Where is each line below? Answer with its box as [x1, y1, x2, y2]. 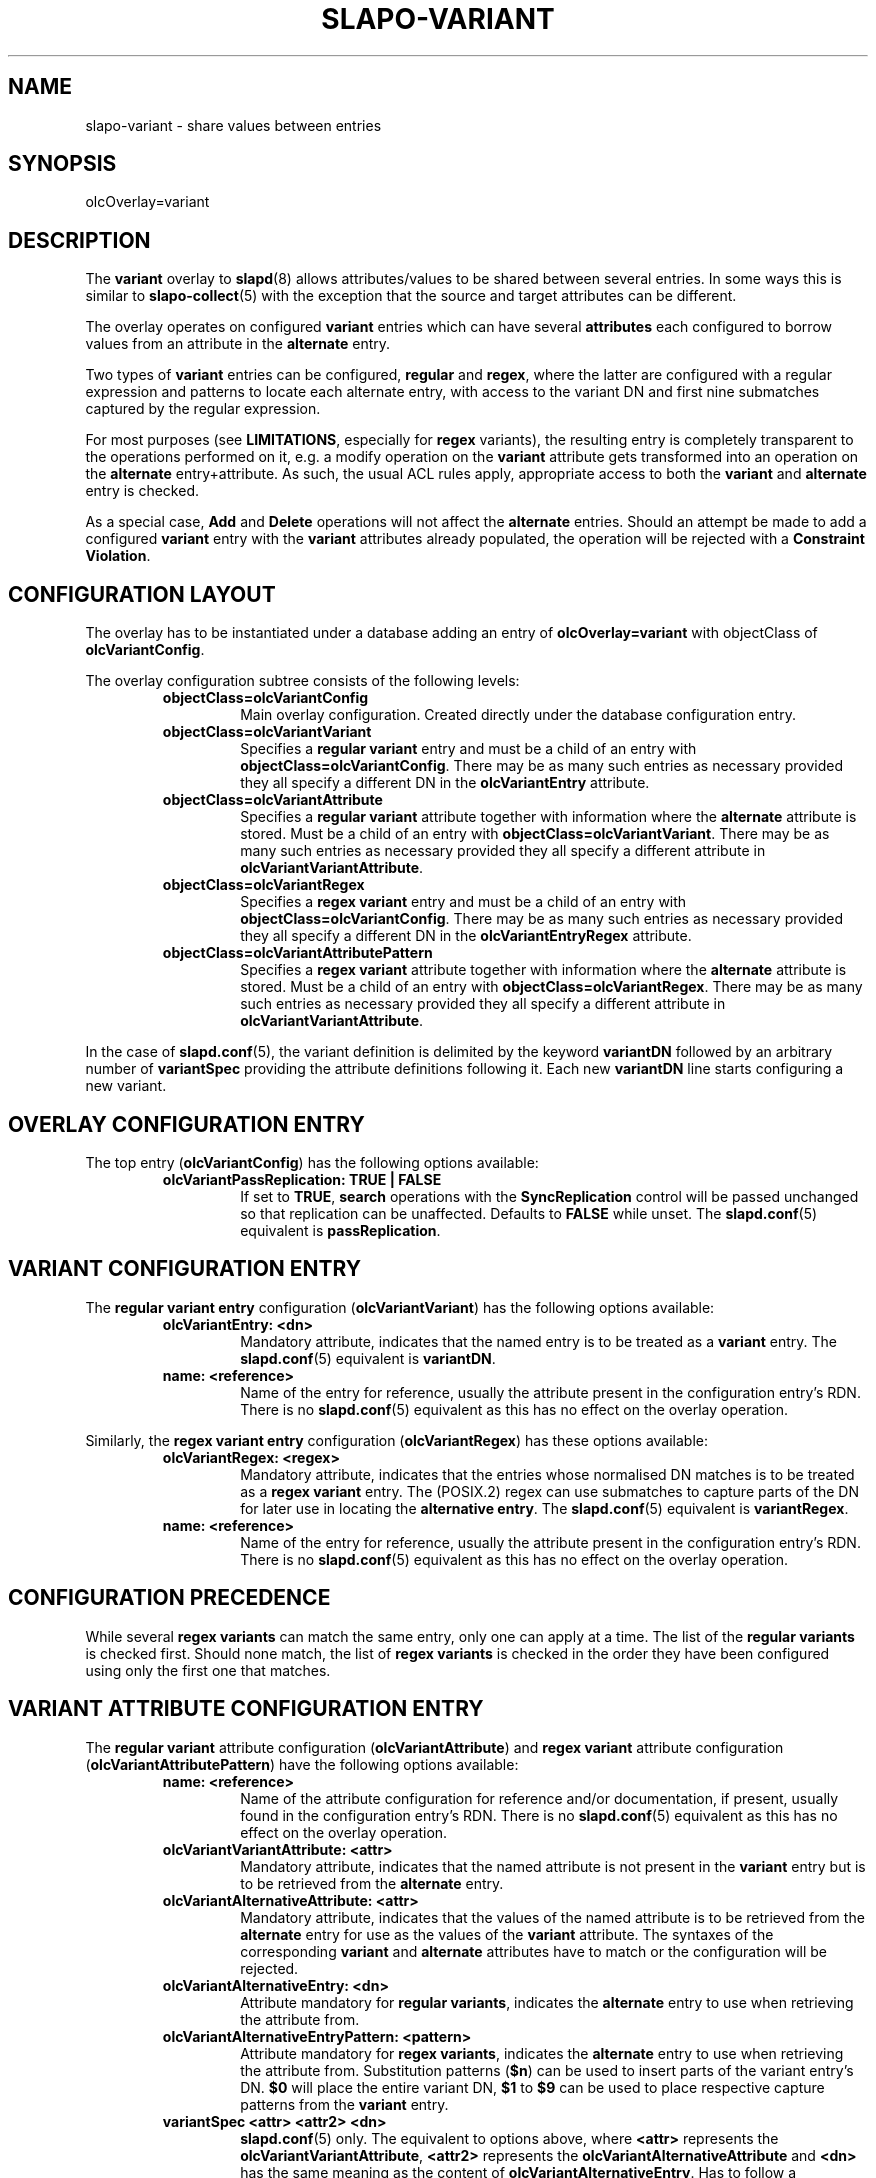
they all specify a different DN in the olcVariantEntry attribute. [240, 774, 650, 792]
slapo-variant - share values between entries [85, 116, 382, 134]
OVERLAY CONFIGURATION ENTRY [8, 1111, 365, 1137]
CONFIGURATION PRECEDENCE [8, 1585, 331, 1611]
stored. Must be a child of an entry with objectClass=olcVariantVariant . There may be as [240, 825, 830, 843]
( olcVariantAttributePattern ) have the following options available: [85, 1755, 519, 1773]
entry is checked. [85, 482, 199, 500]
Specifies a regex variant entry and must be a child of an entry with [240, 893, 687, 911]
